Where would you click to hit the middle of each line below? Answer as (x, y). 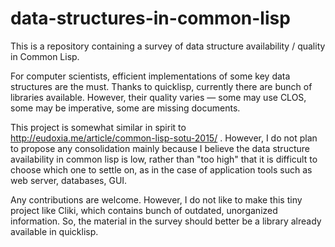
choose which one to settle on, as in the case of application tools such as (161, 169)
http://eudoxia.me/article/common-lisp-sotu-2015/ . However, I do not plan (164, 138)
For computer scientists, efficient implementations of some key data (150, 76)
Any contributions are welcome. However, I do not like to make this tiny (156, 199)
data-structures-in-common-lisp (150, 18)
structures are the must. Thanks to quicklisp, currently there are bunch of (161, 86)
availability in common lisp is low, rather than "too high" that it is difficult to (164, 159)
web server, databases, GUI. (69, 180)
